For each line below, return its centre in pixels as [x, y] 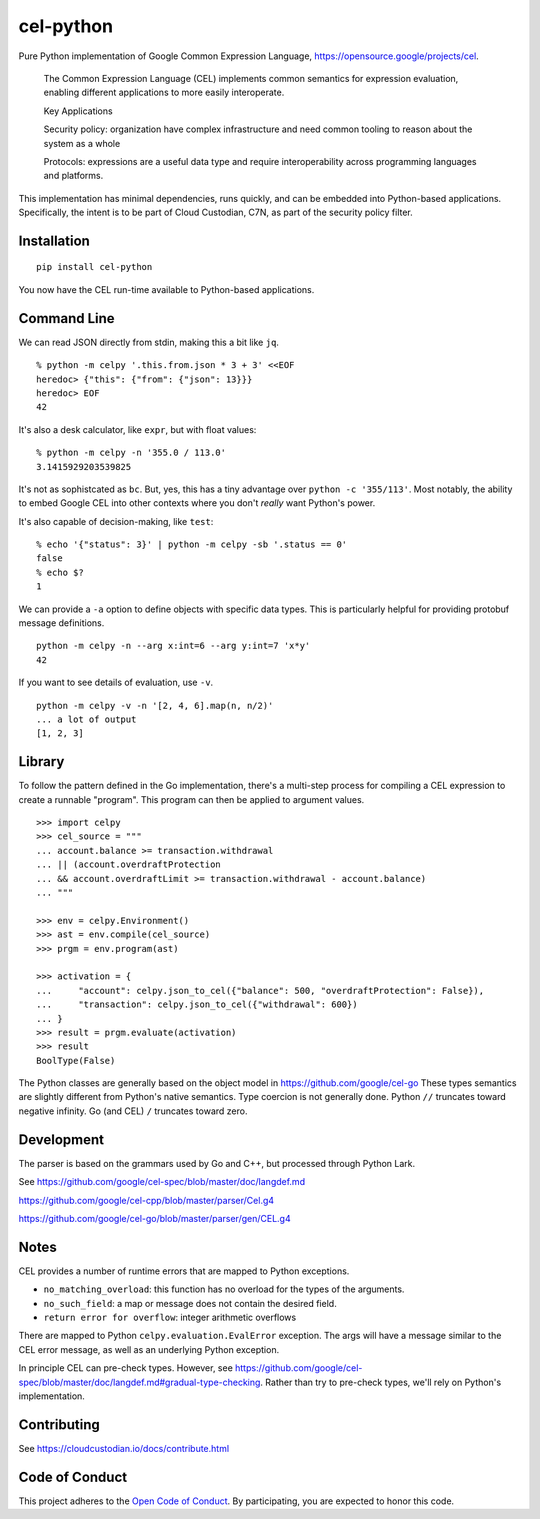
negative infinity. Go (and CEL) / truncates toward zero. [133, 1111]
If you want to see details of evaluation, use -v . [116, 682]
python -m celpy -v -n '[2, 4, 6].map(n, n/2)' [155, 705]
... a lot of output [86, 719]
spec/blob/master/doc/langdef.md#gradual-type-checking [139, 1382]
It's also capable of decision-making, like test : [116, 521]
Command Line [66, 318]
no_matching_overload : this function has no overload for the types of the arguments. [224, 1289]
